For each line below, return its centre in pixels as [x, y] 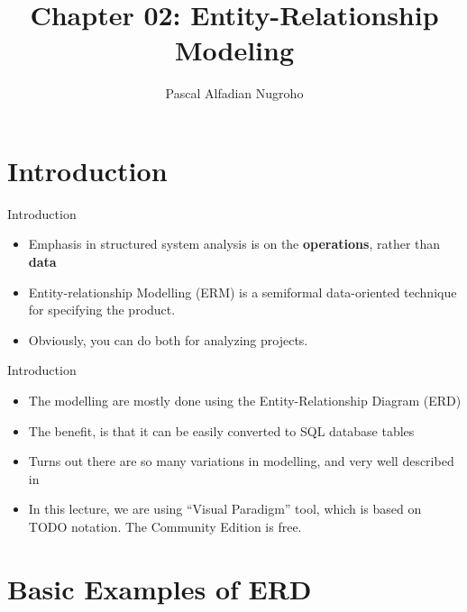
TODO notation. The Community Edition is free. [165, 526]
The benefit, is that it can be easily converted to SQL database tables [221, 430]
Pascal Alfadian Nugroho [234, 93]
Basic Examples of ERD [160, 588]
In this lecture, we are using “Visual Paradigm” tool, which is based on [225, 509]
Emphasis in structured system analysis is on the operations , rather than [234, 244]
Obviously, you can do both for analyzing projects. [168, 339]
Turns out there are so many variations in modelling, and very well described [241, 461]
